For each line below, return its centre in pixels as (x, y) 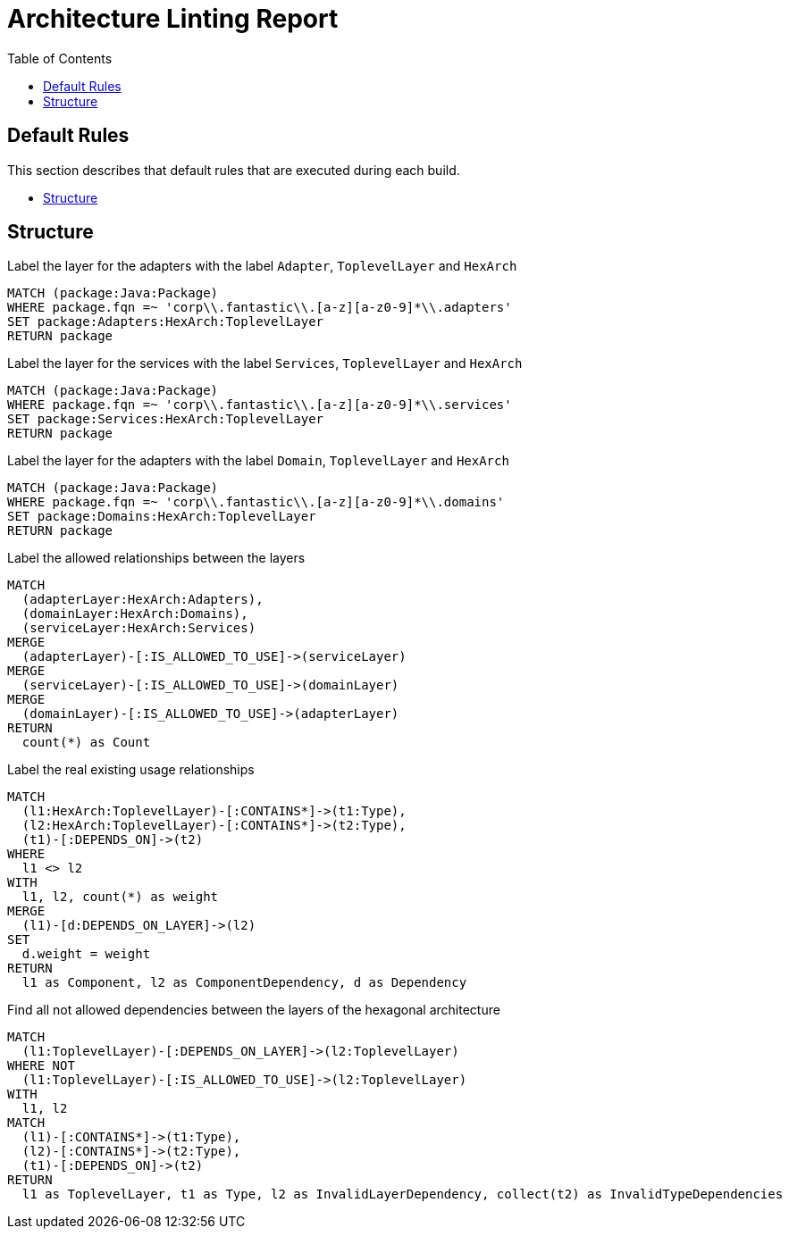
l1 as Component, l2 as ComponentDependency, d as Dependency (244, 983)
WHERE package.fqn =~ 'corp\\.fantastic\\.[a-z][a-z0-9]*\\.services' (260, 405)
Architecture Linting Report (173, 19)
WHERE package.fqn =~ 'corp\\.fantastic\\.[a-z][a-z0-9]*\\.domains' (256, 502)
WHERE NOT (41, 1066)
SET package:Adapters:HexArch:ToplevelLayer (166, 322)
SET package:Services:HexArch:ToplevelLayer (166, 419)
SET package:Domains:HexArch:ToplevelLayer (162, 517)
